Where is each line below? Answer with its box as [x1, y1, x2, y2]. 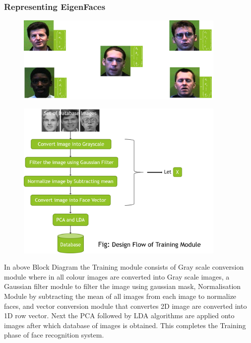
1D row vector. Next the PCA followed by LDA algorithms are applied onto [4, 310, 235, 321]
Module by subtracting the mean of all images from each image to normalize [4, 291, 237, 301]
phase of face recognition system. [4, 330, 104, 340]
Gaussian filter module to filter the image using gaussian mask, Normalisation [4, 281, 241, 291]
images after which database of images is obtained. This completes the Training [4, 320, 246, 330]
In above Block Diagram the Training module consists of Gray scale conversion [4, 262, 244, 272]
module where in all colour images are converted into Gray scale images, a [4, 271, 230, 282]
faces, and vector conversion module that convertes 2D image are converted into [4, 300, 247, 311]
